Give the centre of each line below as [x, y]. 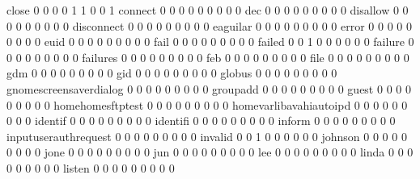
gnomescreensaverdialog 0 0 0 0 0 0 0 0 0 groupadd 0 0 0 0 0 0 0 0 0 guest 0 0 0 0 [209, 88]
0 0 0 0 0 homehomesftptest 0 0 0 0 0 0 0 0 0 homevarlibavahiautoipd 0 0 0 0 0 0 [207, 104]
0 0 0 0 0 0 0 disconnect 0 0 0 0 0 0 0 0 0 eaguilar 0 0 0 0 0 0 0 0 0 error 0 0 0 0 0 [209, 25]
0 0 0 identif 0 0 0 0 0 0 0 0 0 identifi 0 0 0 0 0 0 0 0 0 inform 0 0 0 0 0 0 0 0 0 [201, 121]
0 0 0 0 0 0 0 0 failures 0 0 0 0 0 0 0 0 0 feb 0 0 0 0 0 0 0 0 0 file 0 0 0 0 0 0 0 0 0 [208, 57]
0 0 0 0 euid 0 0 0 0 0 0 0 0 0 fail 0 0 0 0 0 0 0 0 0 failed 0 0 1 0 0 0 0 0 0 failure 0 [210, 42]
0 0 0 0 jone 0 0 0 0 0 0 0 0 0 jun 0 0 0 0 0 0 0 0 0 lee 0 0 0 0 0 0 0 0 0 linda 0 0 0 [210, 152]
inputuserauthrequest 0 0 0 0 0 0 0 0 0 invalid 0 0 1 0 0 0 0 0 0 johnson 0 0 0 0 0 [207, 136]
